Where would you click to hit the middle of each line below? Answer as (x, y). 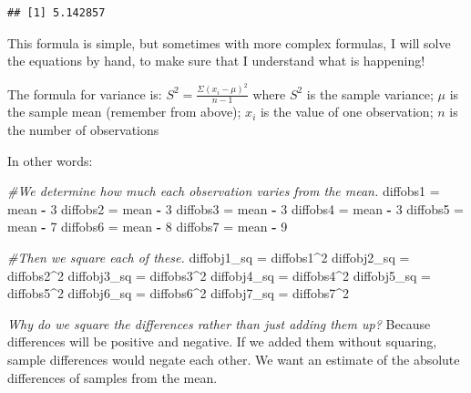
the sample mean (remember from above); (124, 112)
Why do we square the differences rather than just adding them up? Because (219, 323)
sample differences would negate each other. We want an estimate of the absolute (234, 360)
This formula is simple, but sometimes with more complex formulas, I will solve (229, 42)
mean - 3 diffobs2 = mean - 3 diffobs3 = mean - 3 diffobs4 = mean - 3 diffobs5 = (236, 208)
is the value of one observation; (347, 112)
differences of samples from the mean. (113, 377)
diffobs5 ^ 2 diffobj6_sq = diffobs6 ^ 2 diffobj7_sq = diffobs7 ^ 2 (179, 293)
